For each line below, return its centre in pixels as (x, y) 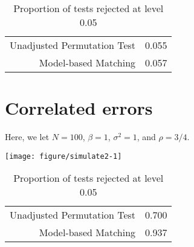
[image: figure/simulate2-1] (63, 156)
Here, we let (27, 137)
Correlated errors (79, 108)
